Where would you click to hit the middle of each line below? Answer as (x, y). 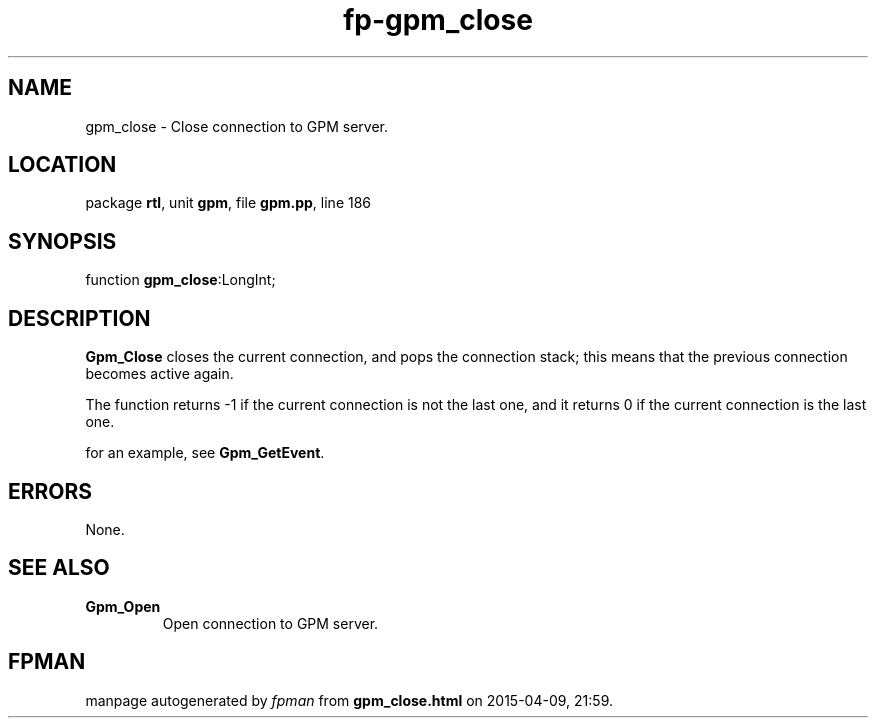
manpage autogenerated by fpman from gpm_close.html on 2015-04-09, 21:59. (349, 700)
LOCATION (62, 165)
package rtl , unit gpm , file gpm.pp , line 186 (228, 203)
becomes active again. (159, 374)
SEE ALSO (59, 568)
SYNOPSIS (62, 241)
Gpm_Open (123, 606)
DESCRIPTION (79, 318)
